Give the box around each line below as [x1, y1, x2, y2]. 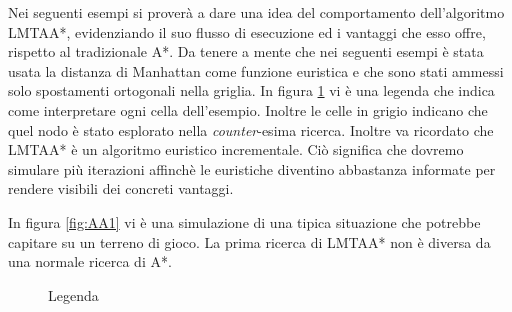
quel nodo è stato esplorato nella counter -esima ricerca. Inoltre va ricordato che [8, 119, 494, 140]
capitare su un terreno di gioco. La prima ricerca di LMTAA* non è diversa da [8, 231, 491, 252]
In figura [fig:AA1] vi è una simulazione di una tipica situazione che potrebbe [8, 211, 481, 232]
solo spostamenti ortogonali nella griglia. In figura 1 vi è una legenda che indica [8, 80, 495, 101]
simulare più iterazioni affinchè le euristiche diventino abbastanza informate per [8, 158, 496, 179]
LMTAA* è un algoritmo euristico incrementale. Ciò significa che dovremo [8, 139, 464, 160]
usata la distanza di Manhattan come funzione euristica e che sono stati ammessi [8, 60, 504, 81]
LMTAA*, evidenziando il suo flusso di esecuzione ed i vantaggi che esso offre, [8, 21, 486, 42]
